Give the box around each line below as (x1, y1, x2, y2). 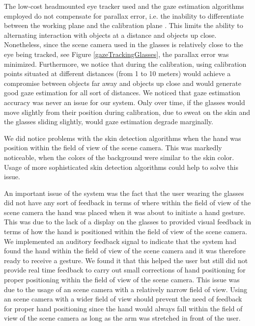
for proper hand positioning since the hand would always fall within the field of (4, 303, 243, 313)
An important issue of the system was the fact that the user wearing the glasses (4, 188, 244, 198)
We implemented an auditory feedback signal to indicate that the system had (4, 236, 237, 246)
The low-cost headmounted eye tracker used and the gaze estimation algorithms (4, 1, 244, 11)
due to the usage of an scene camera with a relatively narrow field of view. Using (4, 284, 248, 294)
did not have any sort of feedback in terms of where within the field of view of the (4, 197, 251, 208)
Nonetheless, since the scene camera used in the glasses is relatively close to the (4, 39, 243, 50)
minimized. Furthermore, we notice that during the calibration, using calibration (4, 58, 247, 69)
